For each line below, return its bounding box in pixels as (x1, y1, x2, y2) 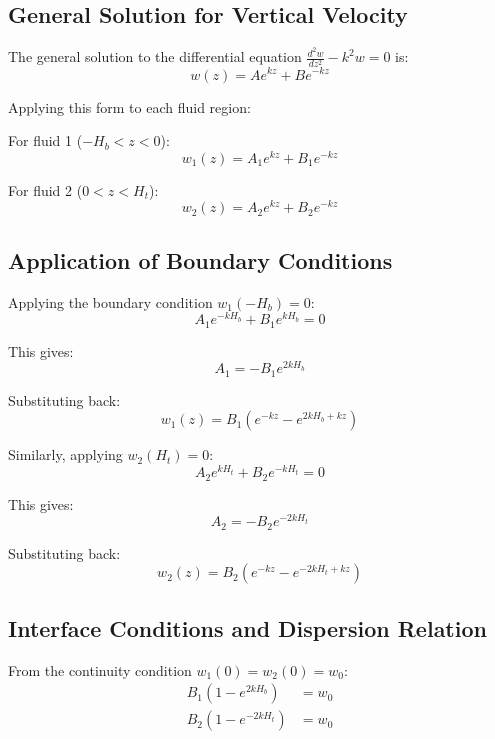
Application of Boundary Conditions (8, 244, 393, 275)
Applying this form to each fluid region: (8, 96, 251, 117)
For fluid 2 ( (8, 179, 83, 200)
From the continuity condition (8, 659, 192, 680)
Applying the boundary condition (8, 291, 213, 312)
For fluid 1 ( (8, 130, 83, 151)
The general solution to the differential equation (8, 46, 302, 67)
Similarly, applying (8, 444, 123, 465)
